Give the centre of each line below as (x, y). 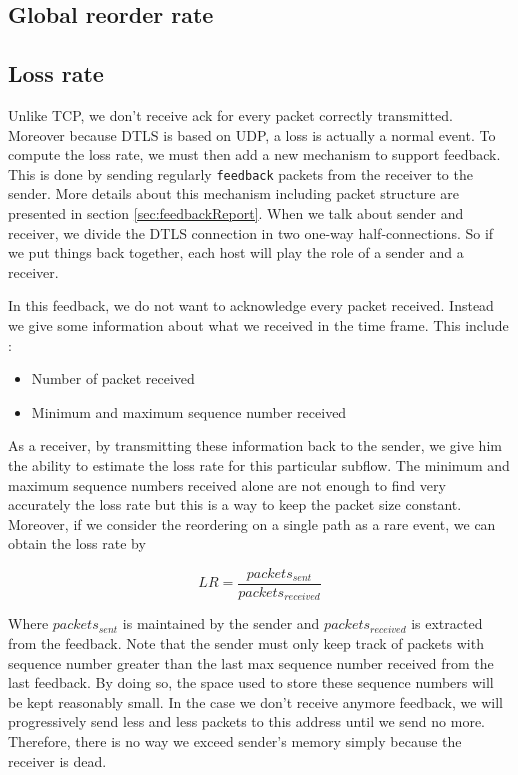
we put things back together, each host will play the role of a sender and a (236, 252)
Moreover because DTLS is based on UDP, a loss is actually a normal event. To (252, 134)
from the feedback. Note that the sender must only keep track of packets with (246, 643)
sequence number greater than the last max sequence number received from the (251, 662)
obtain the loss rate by (77, 543)
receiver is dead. (57, 760)
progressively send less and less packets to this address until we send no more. (247, 721)
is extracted (447, 623)
